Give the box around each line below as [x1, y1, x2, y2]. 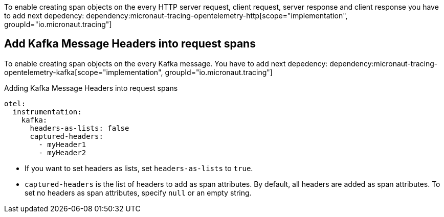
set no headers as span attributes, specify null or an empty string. [25, 188, 252, 197]
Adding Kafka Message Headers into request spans [4, 83, 178, 92]
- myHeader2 [38, 148, 86, 157]
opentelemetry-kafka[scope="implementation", [4, 67, 163, 77]
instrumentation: [12, 107, 82, 116]
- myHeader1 [38, 140, 86, 149]
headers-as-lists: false [30, 124, 129, 132]
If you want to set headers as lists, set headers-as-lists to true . [25, 163, 253, 173]
